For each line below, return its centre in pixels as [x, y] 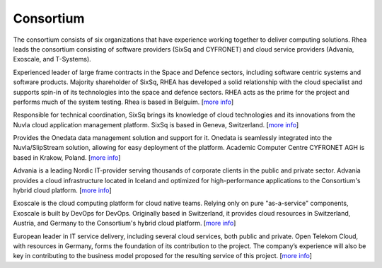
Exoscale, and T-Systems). [52, 59]
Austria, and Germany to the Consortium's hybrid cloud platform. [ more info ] [125, 223]
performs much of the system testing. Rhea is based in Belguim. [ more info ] [123, 102]
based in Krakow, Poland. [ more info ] [67, 157]
